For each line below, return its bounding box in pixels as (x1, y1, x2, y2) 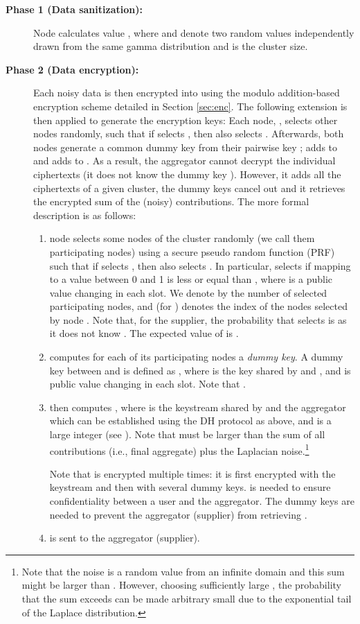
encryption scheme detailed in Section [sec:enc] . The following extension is (33, 98, 348, 113)
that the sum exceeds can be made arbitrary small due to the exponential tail (21, 591, 352, 606)
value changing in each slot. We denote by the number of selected (49, 285, 327, 300)
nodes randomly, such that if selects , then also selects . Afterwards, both (33, 126, 344, 141)
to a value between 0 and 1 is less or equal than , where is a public (49, 272, 333, 286)
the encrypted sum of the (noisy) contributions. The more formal (33, 194, 309, 209)
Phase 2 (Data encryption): (6, 62, 139, 76)
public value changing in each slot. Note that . (49, 376, 246, 391)
